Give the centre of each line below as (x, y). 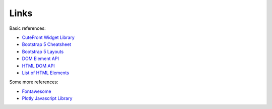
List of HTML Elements (46, 73)
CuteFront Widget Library (48, 37)
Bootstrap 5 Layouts (43, 51)
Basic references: (27, 28)
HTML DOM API (38, 66)
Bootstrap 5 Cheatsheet (47, 44)
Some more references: (34, 82)
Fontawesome (37, 91)
